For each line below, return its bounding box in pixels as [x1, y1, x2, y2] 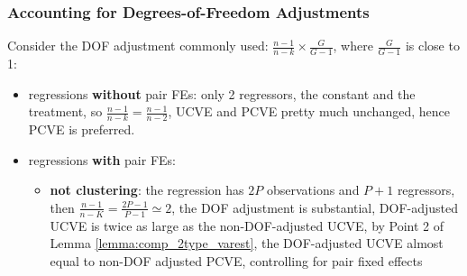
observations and [266, 180, 360, 199]
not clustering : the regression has [50, 180, 244, 199]
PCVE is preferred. [28, 120, 135, 139]
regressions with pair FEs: [28, 150, 176, 169]
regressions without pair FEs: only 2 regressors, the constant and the [28, 84, 416, 103]
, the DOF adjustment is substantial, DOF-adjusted [171, 198, 459, 216]
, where [333, 36, 373, 55]
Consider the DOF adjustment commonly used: [7, 36, 269, 55]
